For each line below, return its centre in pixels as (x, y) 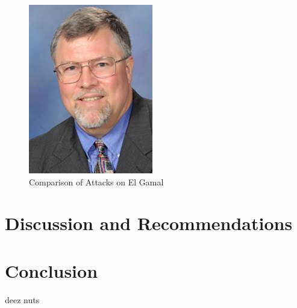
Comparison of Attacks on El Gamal (96, 181)
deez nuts (22, 299)
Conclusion (52, 270)
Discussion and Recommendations (149, 223)
